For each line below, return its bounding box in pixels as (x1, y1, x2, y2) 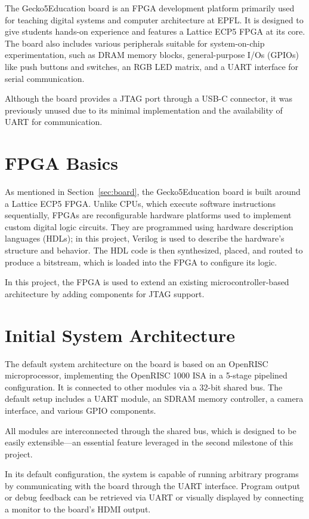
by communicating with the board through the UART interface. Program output (5, 479, 300, 491)
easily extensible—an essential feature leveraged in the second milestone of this (5, 436, 293, 448)
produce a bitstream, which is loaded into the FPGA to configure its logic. (5, 255, 277, 268)
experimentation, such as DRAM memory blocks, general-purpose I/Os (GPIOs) (5, 48, 299, 61)
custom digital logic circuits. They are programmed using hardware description (5, 220, 293, 233)
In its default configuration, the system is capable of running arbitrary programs (5, 468, 299, 480)
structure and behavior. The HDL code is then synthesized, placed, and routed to (5, 244, 303, 257)
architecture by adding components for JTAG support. (5, 287, 205, 300)
